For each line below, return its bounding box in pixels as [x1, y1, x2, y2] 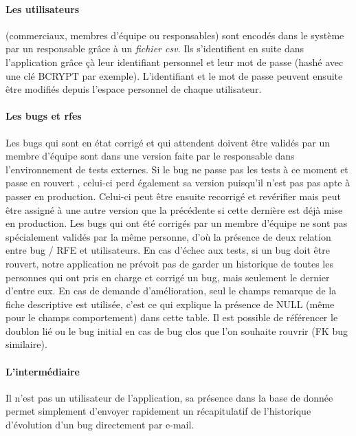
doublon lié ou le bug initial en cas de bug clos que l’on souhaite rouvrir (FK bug [5, 323, 348, 338]
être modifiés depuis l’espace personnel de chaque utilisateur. [5, 82, 262, 96]
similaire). [5, 337, 47, 351]
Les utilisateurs [5, 1, 80, 16]
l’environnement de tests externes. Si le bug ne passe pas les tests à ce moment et [5, 162, 348, 176]
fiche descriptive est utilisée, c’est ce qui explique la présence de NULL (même [5, 296, 335, 311]
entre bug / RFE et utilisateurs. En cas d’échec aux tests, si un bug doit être [5, 243, 330, 257]
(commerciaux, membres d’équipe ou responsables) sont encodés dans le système [5, 28, 344, 42]
